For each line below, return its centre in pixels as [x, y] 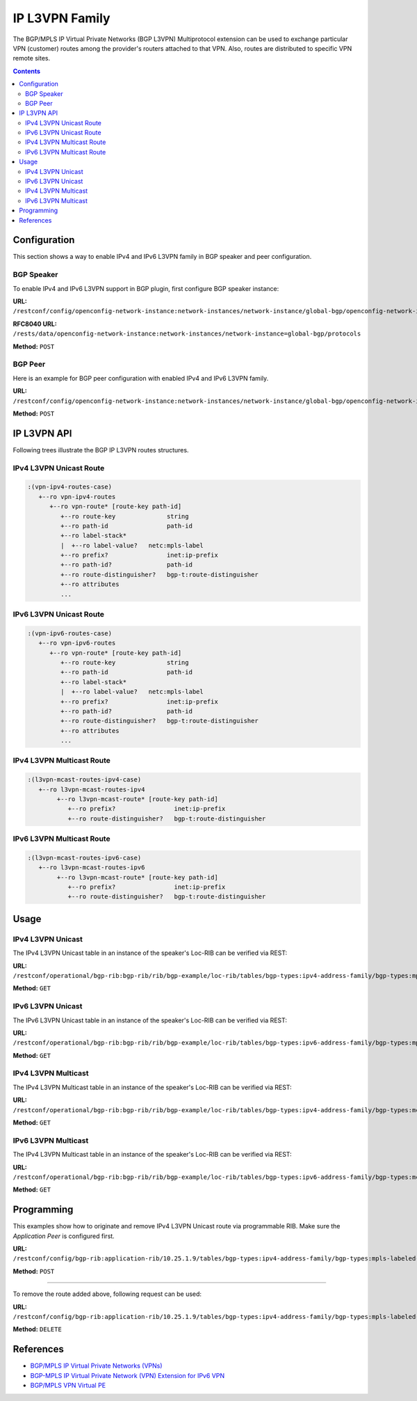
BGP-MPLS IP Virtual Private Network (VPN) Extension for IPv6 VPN [128, 1375]
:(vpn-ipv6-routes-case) [70, 633]
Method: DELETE [37, 1329]
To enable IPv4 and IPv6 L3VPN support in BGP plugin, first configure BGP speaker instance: [146, 288]
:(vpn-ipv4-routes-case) [70, 487]
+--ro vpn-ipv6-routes [77, 643]
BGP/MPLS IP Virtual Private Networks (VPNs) [96, 1366]
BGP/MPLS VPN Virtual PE [68, 1386]
